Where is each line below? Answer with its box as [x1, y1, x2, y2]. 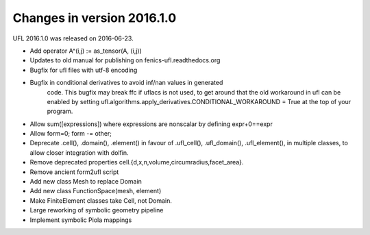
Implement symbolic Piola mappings [29, 216, 132, 224]
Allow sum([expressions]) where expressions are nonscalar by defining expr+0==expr [29, 120, 273, 128]
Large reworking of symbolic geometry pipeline [29, 206, 164, 214]
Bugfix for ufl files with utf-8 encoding [29, 66, 138, 74]
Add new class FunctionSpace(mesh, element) [29, 187, 162, 195]
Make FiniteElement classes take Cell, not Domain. [29, 196, 173, 205]
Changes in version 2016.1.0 [12, 10, 177, 25]
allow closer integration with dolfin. [29, 148, 129, 157]
